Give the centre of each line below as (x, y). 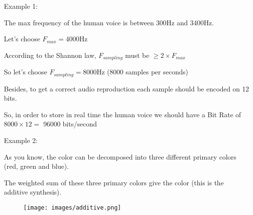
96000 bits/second (70, 124)
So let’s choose (26, 72)
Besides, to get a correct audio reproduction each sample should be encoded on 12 (126, 88)
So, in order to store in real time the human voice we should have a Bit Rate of (123, 114)
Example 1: (21, 6)
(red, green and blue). (37, 166)
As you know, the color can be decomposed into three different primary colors (120, 156)
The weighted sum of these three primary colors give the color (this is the (114, 182)
